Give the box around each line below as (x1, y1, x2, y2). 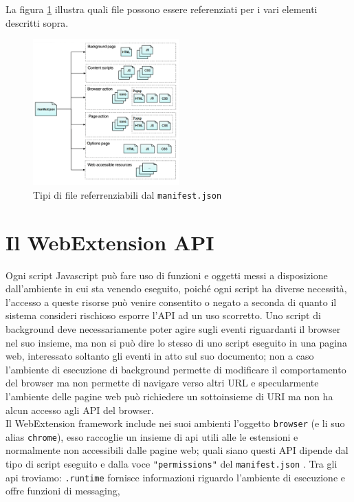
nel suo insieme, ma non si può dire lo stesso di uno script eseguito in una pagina (5, 335, 347, 349)
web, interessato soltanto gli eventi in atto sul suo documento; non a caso (5, 349, 314, 363)
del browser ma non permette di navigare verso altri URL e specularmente (5, 375, 319, 390)
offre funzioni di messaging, (5, 483, 120, 498)
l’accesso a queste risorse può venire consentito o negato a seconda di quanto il (5, 294, 337, 309)
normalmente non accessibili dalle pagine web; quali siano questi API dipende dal (5, 443, 349, 457)
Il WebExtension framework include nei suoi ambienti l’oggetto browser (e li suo (5, 416, 345, 430)
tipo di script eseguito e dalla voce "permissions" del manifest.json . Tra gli (5, 457, 338, 470)
